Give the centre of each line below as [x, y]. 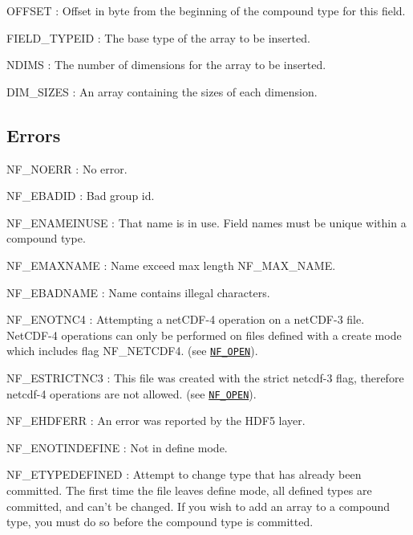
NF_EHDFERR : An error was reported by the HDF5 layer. [156, 421]
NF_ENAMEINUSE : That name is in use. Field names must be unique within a [206, 222]
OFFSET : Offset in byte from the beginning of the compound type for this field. [206, 10]
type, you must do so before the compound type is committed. [160, 522]
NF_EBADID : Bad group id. [81, 196]
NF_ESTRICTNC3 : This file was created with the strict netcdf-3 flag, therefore [205, 377]
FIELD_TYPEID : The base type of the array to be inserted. [158, 37]
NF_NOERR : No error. [67, 168]
